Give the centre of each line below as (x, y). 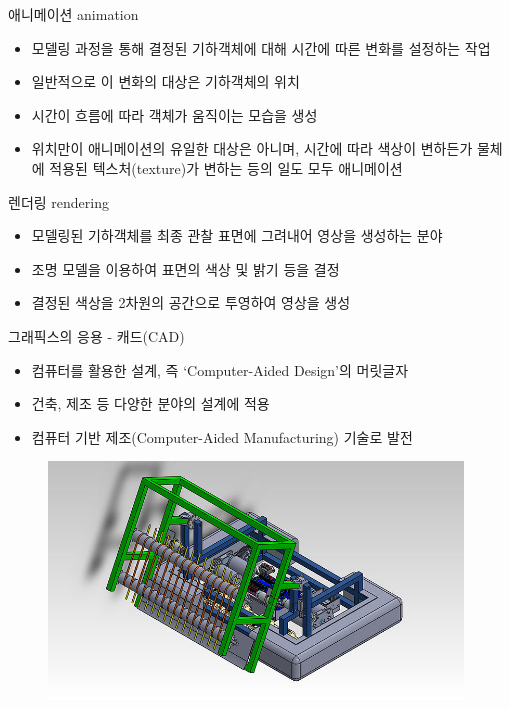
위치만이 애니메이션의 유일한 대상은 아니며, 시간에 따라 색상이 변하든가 (252, 148)
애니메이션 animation (73, 14)
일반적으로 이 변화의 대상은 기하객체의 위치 (165, 81)
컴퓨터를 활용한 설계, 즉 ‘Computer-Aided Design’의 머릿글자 (220, 369)
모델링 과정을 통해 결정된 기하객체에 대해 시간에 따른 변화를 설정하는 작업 (261, 47)
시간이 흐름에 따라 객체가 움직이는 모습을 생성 (174, 114)
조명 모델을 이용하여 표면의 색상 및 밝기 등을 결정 (185, 268)
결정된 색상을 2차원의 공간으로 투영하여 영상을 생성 (191, 302)
